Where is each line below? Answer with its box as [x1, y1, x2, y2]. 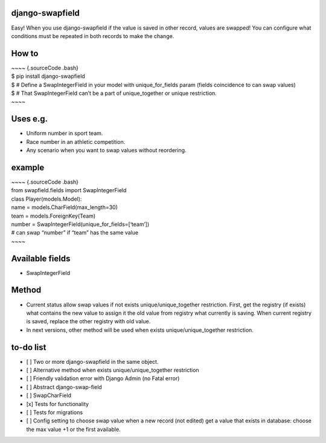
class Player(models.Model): [11, 195, 82, 202]
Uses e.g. [11, 114, 48, 124]
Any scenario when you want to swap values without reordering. [26, 147, 187, 154]
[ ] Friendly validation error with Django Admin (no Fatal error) [26, 375, 180, 382]
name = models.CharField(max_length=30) [11, 204, 118, 211]
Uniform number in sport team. [26, 130, 103, 137]
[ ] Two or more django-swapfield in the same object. [26, 358, 159, 365]
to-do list [11, 342, 46, 352]
